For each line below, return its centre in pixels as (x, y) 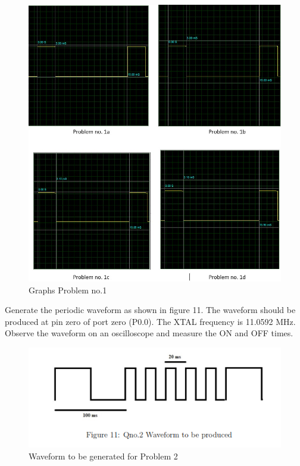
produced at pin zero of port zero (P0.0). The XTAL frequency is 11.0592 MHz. (150, 321)
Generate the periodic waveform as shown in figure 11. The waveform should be (150, 310)
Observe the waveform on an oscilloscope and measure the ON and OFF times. (149, 333)
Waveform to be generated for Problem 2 (103, 456)
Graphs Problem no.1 (68, 290)
